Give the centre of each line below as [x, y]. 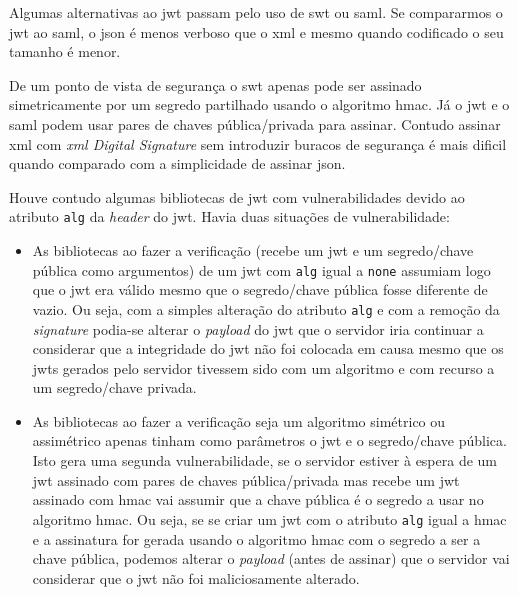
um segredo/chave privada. [114, 387]
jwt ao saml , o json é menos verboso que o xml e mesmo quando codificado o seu [256, 31]
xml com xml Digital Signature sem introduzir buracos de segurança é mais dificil [258, 143]
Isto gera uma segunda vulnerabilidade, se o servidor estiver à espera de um [265, 460]
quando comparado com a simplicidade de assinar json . [177, 163]
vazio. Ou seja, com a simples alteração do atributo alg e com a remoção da [266, 308]
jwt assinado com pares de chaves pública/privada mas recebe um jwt [246, 479]
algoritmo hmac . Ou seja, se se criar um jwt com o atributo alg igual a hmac [269, 518]
